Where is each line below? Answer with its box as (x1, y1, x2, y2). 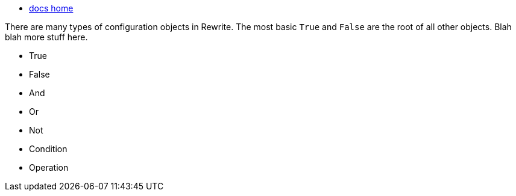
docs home (29, 3, 74, 13)
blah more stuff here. (5, 32, 88, 42)
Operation (29, 162, 69, 173)
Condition (29, 144, 68, 154)
